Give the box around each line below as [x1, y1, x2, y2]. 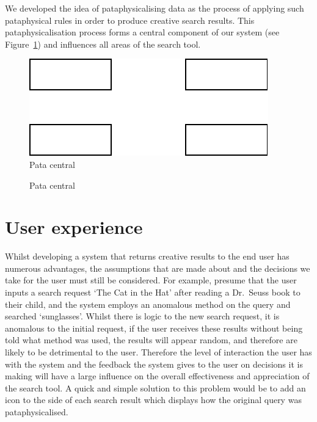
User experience [5, 214, 143, 239]
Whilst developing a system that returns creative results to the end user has [5, 250, 290, 263]
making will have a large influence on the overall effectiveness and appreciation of [5, 369, 310, 382]
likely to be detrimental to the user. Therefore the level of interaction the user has [5, 346, 312, 358]
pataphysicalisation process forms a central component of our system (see [5, 26, 280, 38]
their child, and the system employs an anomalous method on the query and [5, 297, 291, 310]
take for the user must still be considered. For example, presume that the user [5, 274, 297, 286]
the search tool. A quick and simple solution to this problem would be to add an [5, 381, 306, 394]
